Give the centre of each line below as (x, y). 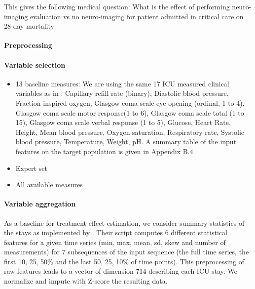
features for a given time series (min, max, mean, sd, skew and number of (115, 242)
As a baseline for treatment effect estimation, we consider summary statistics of (124, 223)
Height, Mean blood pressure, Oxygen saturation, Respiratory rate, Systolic (130, 132)
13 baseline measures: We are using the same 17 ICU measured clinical (122, 83)
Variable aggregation (40, 204)
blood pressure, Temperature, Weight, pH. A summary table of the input (126, 142)
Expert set (31, 168)
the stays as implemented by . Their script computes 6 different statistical (116, 232)
